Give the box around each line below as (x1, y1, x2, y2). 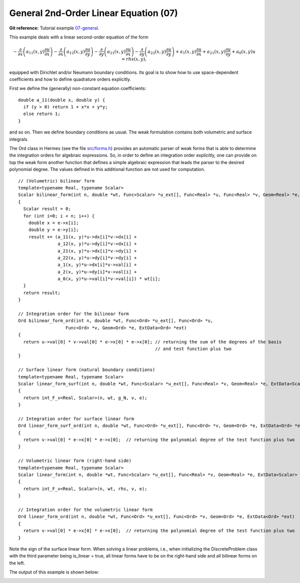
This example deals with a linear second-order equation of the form (9, 34, 148, 40)
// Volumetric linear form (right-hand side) (18, 458, 132, 463)
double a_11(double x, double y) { (18, 97, 105, 102)
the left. (9, 560, 25, 566)
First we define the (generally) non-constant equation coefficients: (9, 85, 146, 91)
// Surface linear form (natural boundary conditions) (18, 367, 155, 372)
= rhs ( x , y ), (121, 56, 147, 62)
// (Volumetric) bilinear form (18, 178, 95, 183)
